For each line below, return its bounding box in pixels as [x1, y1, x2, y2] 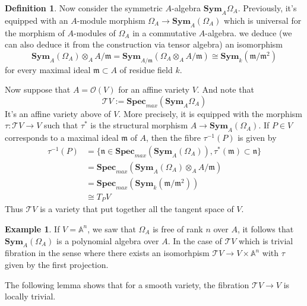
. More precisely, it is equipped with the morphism [118, 107, 302, 119]
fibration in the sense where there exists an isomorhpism [5, 247, 210, 259]
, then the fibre [146, 131, 201, 144]
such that [43, 119, 78, 131]
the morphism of [5, 26, 65, 39]
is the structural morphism [90, 119, 188, 131]
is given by [238, 131, 277, 144]
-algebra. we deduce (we [205, 26, 292, 39]
